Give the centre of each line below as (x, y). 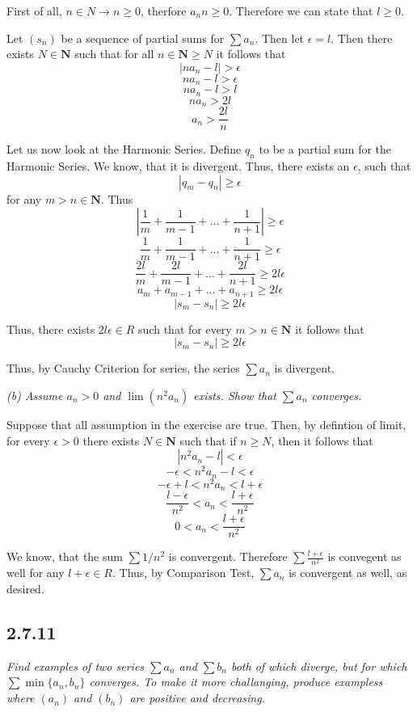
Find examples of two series (76, 666)
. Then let (280, 38)
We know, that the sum (65, 556)
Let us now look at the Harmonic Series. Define (124, 149)
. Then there (362, 38)
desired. (25, 589)
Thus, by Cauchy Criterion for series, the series (123, 368)
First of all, (34, 11)
